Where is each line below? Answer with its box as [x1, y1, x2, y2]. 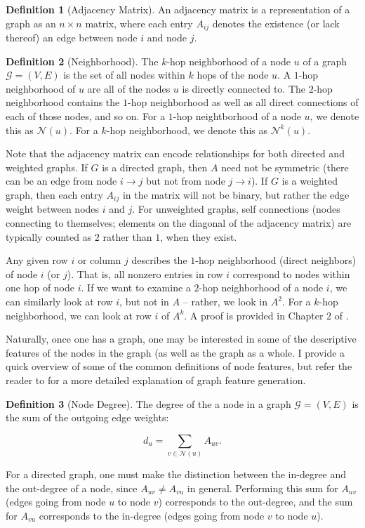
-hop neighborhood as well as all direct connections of [127, 95, 359, 110]
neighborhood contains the [6, 95, 120, 110]
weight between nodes [6, 202, 100, 216]
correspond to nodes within [232, 266, 350, 281]
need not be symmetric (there [221, 159, 349, 174]
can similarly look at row [6, 294, 113, 308]
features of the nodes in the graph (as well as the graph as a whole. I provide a [6, 345, 345, 359]
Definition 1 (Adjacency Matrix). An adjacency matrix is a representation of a [6, 2, 350, 16]
